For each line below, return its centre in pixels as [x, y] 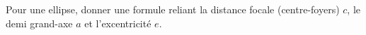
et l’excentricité [118, 23]
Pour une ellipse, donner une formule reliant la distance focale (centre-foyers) [173, 9]
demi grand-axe [39, 23]
